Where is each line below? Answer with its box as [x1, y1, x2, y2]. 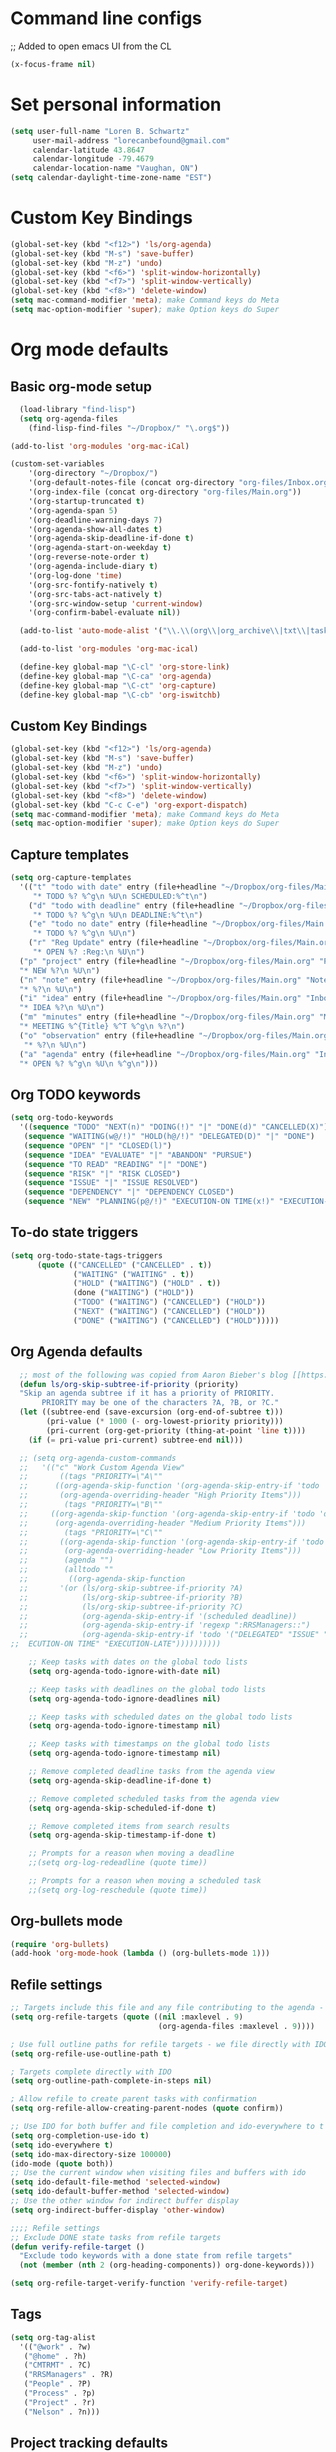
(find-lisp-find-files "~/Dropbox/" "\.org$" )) [28, 423, 230, 433]
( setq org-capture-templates [10, 873, 132, 883]
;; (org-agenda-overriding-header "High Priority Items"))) [19, 1490, 302, 1501]
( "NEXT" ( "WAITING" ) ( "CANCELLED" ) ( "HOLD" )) [73, 1307, 267, 1317]
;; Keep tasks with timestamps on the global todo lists [28, 1739, 271, 1749]
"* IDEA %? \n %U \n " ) [19, 1003, 105, 1013]
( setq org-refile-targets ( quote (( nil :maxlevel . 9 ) [10, 2012, 244, 2022]
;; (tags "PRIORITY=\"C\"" [19, 1527, 163, 1537]
